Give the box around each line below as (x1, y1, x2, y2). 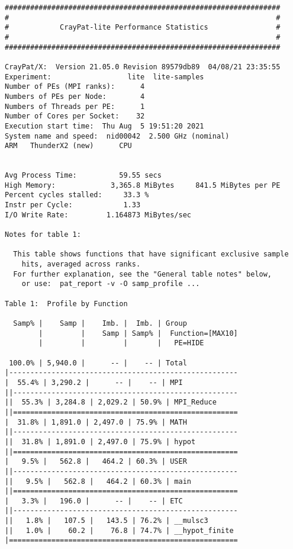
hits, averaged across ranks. (21, 260, 141, 269)
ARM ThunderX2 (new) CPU (5, 142, 132, 150)
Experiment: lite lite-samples (5, 72, 204, 81)
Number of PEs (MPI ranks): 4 (5, 82, 145, 91)
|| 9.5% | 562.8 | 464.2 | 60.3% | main (5, 477, 191, 486)
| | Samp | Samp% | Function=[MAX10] (38, 329, 238, 338)
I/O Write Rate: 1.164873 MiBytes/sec (5, 210, 191, 219)
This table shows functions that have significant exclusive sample (13, 250, 289, 259)
